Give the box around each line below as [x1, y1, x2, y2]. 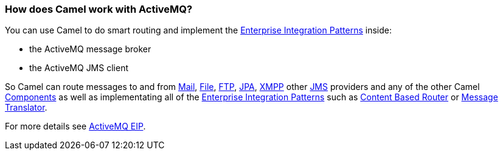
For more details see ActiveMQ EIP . [5, 121, 146, 132]
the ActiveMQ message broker [29, 44, 151, 55]
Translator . [5, 102, 47, 113]
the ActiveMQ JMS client [29, 63, 128, 74]
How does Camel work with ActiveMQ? [5, 3, 193, 15]
